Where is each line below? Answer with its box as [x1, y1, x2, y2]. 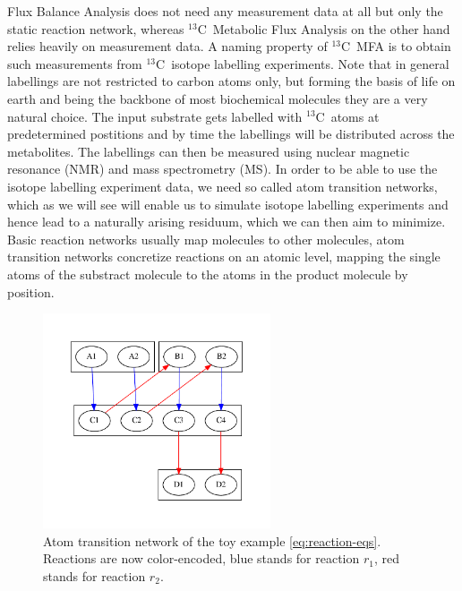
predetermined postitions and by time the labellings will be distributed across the [7, 124, 455, 143]
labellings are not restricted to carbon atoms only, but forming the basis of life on [7, 72, 456, 90]
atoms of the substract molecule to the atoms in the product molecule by [7, 264, 408, 283]
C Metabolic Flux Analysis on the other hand [197, 19, 450, 38]
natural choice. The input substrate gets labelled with [7, 107, 303, 125]
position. [7, 282, 55, 301]
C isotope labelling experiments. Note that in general [156, 54, 449, 73]
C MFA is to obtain [340, 37, 451, 56]
